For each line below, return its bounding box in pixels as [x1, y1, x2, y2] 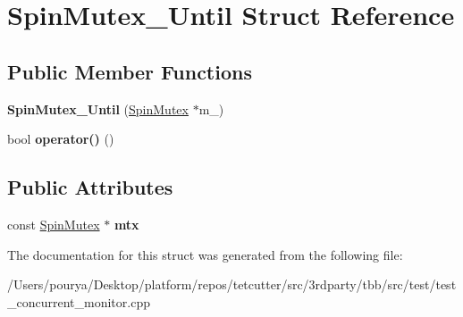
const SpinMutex [7, 214, 100, 233]
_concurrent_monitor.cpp [7, 292, 150, 311]
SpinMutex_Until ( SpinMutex [7, 99, 189, 118]
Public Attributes [7, 173, 173, 201]
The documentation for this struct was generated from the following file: [7, 245, 403, 263]
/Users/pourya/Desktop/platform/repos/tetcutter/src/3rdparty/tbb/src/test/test [7, 275, 457, 294]
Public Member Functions [7, 57, 252, 85]
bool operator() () [7, 129, 114, 148]
